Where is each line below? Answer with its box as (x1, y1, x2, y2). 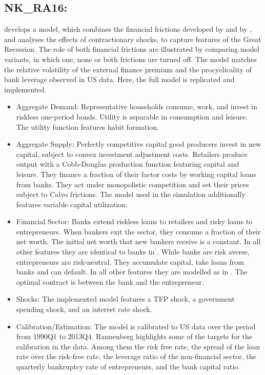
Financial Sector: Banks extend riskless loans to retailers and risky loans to (16, 216, 253, 227)
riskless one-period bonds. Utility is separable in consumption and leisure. (16, 111, 248, 122)
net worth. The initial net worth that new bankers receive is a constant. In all (16, 236, 261, 247)
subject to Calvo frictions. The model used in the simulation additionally (16, 189, 246, 200)
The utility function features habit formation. (16, 121, 159, 132)
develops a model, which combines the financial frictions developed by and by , (4, 24, 252, 34)
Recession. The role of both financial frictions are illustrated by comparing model (4, 44, 259, 54)
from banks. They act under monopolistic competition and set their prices (16, 179, 249, 189)
